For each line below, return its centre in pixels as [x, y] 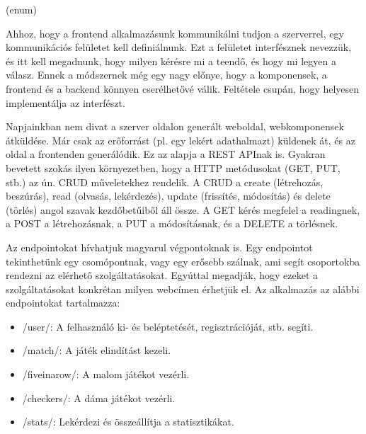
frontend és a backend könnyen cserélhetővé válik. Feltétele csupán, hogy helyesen [183, 88]
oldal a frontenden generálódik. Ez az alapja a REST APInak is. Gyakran [166, 154]
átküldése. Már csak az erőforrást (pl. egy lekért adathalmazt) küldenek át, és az [181, 140]
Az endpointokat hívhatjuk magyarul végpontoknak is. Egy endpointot [159, 247]
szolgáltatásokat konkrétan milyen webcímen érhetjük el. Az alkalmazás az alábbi [183, 289]
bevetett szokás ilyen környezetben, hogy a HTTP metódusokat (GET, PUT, [173, 167]
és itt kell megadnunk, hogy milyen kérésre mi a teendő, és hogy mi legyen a [171, 61]
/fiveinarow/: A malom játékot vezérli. [106, 374]
